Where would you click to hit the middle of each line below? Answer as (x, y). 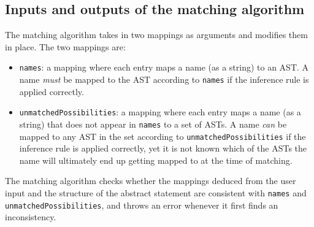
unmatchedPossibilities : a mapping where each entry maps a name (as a (160, 112)
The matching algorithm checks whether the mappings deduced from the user (151, 181)
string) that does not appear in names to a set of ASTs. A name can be (153, 124)
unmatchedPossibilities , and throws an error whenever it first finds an (142, 205)
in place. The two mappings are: (65, 46)
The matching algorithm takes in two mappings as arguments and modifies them (156, 35)
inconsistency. (31, 217)
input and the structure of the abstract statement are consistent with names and (156, 193)
